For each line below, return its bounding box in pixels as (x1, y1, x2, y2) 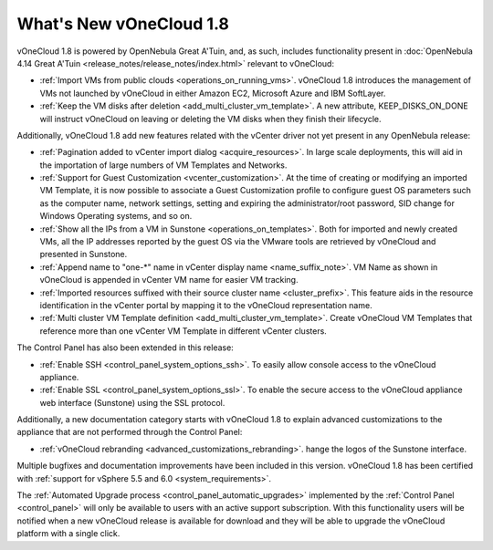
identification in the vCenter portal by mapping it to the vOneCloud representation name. (39, 299, 373, 310)
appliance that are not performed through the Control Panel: (16, 427, 243, 438)
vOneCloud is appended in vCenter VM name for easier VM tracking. (39, 275, 299, 285)
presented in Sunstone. (39, 249, 128, 260)
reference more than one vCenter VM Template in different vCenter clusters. (39, 325, 328, 337)
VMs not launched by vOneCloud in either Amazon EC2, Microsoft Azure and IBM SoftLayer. (39, 88, 386, 99)
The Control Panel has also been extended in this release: (16, 342, 235, 353)
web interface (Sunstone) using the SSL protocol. (39, 397, 226, 408)
